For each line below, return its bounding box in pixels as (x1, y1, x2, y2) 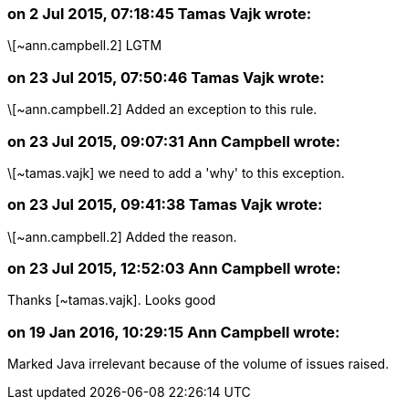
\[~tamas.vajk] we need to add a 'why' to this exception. (7, 164, 345, 181)
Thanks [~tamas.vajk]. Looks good (7, 292, 216, 308)
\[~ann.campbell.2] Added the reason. (7, 228, 237, 245)
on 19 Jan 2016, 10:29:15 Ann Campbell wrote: (7, 322, 340, 341)
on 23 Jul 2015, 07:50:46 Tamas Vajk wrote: (7, 68, 325, 87)
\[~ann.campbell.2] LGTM (7, 37, 162, 54)
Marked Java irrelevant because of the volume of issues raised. (7, 356, 390, 372)
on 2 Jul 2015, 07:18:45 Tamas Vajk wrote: (7, 5, 312, 23)
